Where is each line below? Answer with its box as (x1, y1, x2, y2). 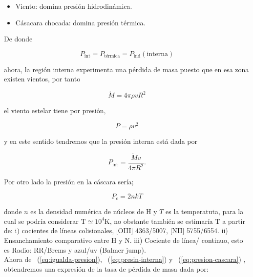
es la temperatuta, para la (166, 206, 244, 217)
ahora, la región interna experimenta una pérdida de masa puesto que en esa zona (4, 64, 249, 74)
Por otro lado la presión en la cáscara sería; (4, 177, 134, 187)
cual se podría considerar (4, 216, 79, 226)
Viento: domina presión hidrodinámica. (15, 1, 132, 11)
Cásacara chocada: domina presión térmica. (15, 17, 146, 27)
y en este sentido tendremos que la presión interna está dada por (4, 136, 198, 146)
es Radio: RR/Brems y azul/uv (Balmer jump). (4, 244, 146, 255)
